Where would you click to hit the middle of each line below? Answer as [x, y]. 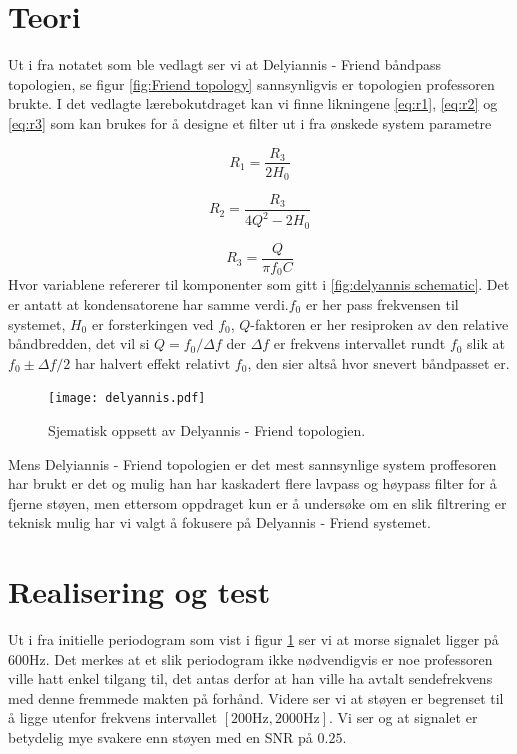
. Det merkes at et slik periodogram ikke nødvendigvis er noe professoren [269, 658]
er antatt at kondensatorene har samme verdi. [148, 303]
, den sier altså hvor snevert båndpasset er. [378, 362]
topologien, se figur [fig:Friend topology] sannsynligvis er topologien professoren [251, 83]
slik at [486, 343]
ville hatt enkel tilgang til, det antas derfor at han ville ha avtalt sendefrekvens [250, 678]
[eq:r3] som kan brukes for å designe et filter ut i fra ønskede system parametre [250, 122]
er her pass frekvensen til [382, 303]
